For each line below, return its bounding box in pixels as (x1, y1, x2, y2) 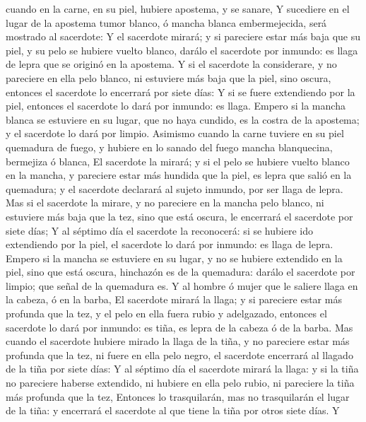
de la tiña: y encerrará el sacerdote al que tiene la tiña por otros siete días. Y (6, 403, 340, 418)
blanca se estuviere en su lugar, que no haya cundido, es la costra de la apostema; (6, 112, 360, 127)
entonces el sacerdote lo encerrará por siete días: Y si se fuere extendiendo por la (6, 84, 355, 99)
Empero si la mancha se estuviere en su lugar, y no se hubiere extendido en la (6, 250, 343, 265)
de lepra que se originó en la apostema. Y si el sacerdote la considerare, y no (6, 57, 337, 71)
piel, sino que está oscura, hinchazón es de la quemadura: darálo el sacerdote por (6, 264, 355, 279)
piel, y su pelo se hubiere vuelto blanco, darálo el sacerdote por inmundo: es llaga (6, 42, 358, 57)
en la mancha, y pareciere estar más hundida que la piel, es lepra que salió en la (6, 168, 352, 182)
